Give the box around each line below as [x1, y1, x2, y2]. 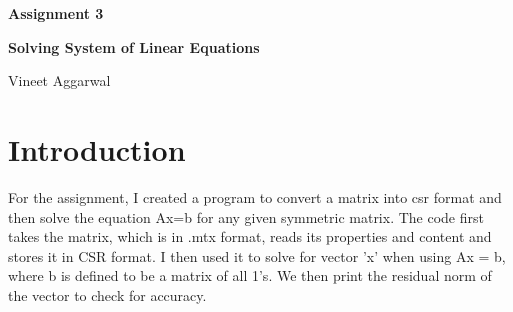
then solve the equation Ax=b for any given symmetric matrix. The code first [8, 206, 484, 227]
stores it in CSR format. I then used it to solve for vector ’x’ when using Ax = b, [8, 245, 506, 266]
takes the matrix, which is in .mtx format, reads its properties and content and [8, 226, 492, 247]
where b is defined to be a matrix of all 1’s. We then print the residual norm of [8, 265, 492, 286]
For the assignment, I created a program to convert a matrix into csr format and [8, 186, 502, 207]
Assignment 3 [8, 3, 104, 23]
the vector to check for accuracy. [8, 284, 207, 305]
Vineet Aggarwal [8, 70, 111, 91]
